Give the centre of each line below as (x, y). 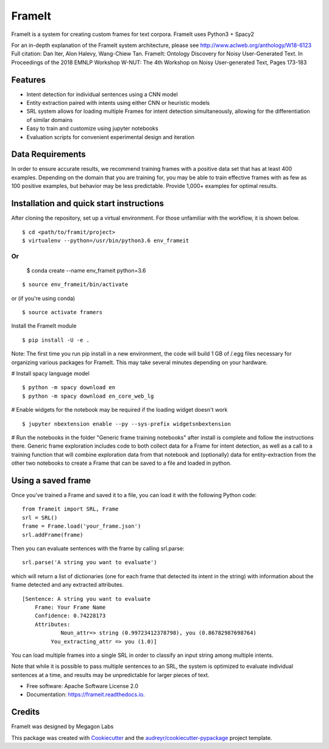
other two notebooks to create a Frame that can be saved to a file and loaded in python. (121, 463)
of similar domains (50, 120)
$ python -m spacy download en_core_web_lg (88, 396)
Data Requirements (48, 155)
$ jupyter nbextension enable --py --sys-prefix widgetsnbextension (126, 424)
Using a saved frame (51, 480)
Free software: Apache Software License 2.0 (83, 686)
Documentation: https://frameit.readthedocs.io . (86, 695)
